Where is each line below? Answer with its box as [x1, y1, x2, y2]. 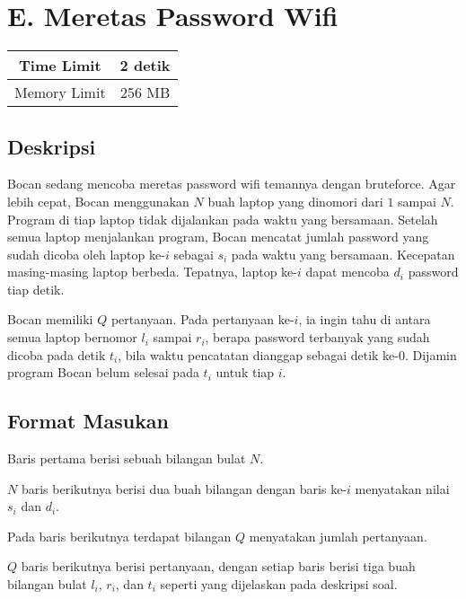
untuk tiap [215, 363, 275, 382]
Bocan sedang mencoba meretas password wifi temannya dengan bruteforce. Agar [7, 174, 456, 193]
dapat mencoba [305, 262, 390, 281]
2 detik [119, 55, 171, 76]
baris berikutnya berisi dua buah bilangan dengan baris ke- [21, 479, 347, 498]
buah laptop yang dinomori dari [207, 191, 383, 210]
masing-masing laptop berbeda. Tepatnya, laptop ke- [7, 262, 297, 281]
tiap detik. [7, 279, 65, 298]
